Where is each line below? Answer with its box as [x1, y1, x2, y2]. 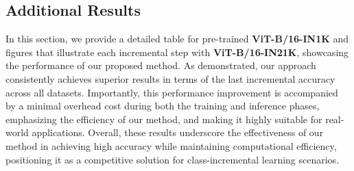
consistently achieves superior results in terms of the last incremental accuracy [5, 71, 335, 85]
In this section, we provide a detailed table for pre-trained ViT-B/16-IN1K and [5, 31, 349, 46]
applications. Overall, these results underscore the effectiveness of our [32, 125, 324, 140]
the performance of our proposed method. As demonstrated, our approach [5, 58, 316, 73]
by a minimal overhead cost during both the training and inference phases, [5, 98, 320, 113]
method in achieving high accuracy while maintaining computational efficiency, [5, 138, 337, 153]
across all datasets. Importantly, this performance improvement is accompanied [5, 85, 338, 99]
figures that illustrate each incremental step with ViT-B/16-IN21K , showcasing [5, 44, 349, 59]
